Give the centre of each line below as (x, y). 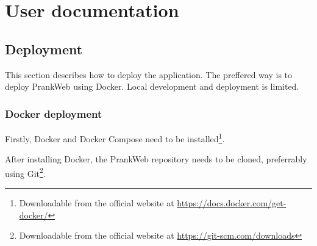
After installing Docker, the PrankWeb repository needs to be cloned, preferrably (156, 159)
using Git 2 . (25, 172)
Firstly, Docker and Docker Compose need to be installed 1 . (115, 137)
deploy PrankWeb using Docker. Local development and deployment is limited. (152, 86)
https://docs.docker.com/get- (232, 203)
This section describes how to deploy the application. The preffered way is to (149, 74)
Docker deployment (54, 113)
